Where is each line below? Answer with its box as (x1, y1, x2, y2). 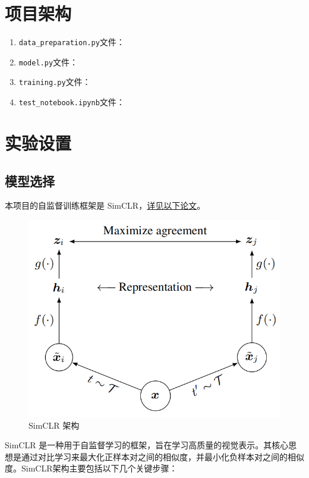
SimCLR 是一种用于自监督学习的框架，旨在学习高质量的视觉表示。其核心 (5, 439, 289, 451)
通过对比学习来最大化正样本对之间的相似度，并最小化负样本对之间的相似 (21, 450, 304, 463)
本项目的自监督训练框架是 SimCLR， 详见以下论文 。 (5, 199, 206, 212)
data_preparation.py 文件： (18, 36, 125, 48)
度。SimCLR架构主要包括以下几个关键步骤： (5, 462, 178, 474)
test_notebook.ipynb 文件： (18, 96, 125, 108)
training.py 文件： (18, 76, 91, 88)
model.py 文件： (18, 55, 78, 68)
